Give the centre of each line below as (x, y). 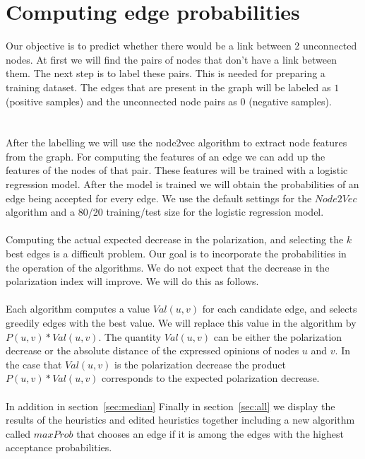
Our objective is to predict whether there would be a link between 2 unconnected (181, 46)
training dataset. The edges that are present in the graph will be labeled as (168, 87)
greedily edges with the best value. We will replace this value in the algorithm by (181, 323)
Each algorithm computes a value (78, 309)
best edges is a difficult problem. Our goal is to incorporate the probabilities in (176, 254)
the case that (34, 364)
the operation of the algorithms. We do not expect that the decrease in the (168, 267)
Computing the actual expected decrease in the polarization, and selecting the (175, 239)
